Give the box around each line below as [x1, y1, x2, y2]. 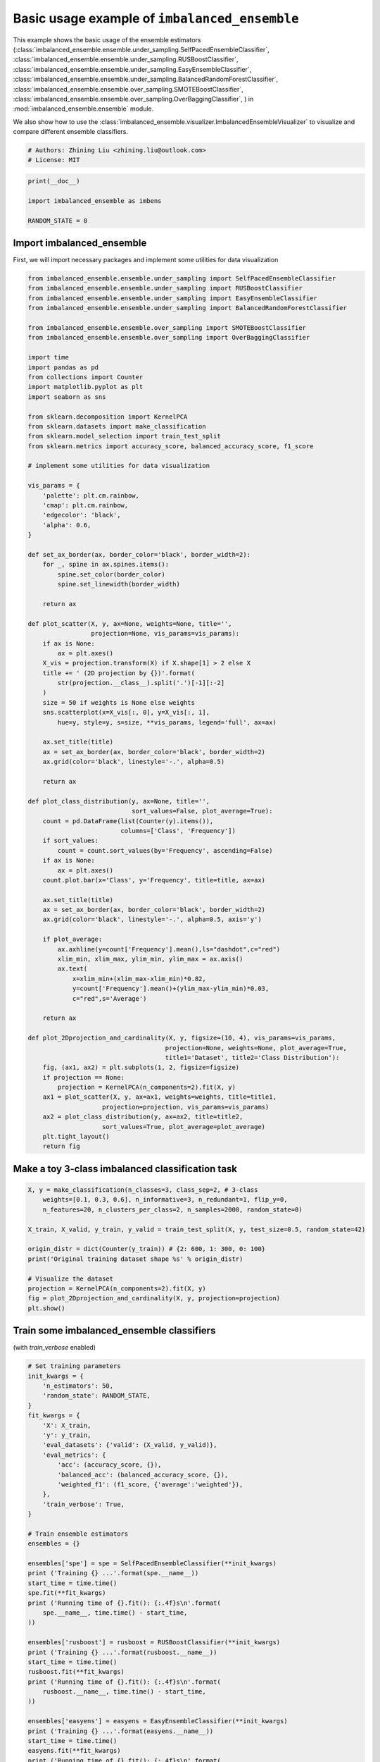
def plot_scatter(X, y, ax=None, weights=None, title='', [27, 620, 232, 627]
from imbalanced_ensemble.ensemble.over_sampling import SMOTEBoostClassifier [27, 324, 306, 332]
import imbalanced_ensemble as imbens [27, 197, 162, 204]
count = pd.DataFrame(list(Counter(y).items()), [42, 817, 214, 825]
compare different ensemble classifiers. [13, 128, 129, 136]
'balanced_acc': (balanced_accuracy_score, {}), [57, 1470, 229, 1479]
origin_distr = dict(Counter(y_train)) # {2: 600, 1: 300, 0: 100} [27, 1245, 266, 1253]
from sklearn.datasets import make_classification [27, 422, 207, 430]
